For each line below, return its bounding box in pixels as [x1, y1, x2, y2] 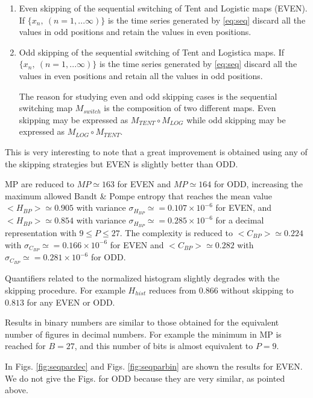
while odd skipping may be [186, 113, 286, 126]
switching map [19, 101, 73, 114]
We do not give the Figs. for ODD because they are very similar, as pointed [5, 371, 285, 384]
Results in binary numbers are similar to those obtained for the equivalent [5, 316, 279, 329]
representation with [5, 226, 77, 239]
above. [5, 384, 28, 396]
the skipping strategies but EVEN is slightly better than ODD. [5, 157, 238, 170]
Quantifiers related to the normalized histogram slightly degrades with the [5, 272, 280, 284]
